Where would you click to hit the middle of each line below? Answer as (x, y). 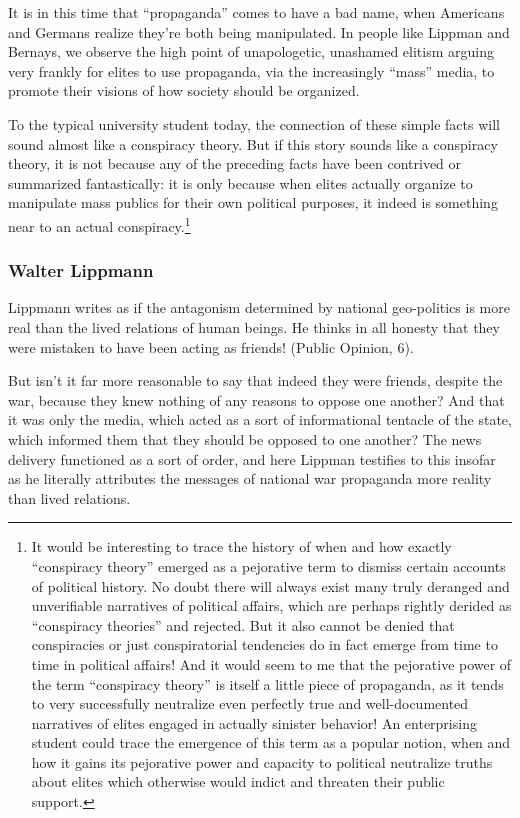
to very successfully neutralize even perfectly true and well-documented (250, 703)
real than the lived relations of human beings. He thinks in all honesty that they (254, 327)
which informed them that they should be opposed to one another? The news (245, 438)
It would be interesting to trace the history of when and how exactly (241, 546)
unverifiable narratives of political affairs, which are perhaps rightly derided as (271, 605)
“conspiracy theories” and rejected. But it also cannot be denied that (243, 624)
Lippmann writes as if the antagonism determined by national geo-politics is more (259, 307)
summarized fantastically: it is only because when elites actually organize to (240, 182)
